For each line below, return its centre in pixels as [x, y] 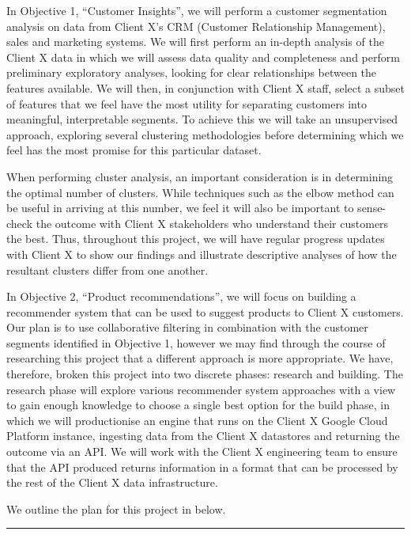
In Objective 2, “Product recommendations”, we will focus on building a [181, 296]
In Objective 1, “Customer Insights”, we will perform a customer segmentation [197, 10]
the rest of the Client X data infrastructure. [112, 482]
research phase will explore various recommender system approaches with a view [201, 389]
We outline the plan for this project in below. [116, 508]
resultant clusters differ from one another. [107, 269]
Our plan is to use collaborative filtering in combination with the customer [187, 327]
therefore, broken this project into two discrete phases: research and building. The [205, 374]
